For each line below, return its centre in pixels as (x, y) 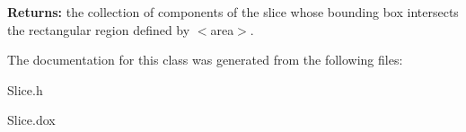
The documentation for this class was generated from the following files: (205, 60)
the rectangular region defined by (99, 29)
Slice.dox (31, 120)
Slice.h (25, 89)
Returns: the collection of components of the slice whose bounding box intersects (233, 12)
